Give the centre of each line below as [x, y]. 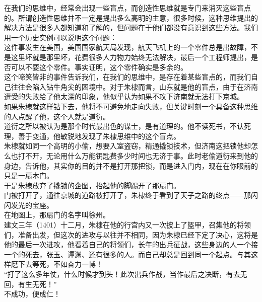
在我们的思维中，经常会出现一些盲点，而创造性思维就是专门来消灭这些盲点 [127, 8]
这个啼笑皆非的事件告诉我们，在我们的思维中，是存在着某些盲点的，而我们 [127, 77]
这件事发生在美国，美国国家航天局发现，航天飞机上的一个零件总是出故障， [127, 47]
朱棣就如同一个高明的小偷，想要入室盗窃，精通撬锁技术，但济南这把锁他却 [127, 146]
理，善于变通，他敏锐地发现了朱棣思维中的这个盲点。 [92, 136]
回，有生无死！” [30, 284]
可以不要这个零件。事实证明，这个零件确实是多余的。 [99, 67]
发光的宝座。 [32, 205]
